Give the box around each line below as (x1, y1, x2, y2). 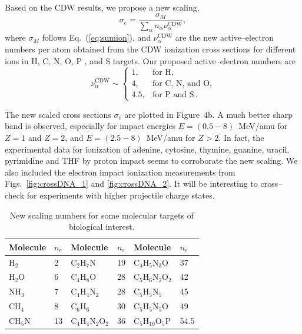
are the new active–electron (175, 31, 274, 44)
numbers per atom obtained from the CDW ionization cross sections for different (5, 43, 296, 55)
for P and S (152, 90, 194, 99)
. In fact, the (218, 131, 264, 144)
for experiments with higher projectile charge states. (26, 189, 215, 201)
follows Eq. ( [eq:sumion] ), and (42, 31, 151, 44)
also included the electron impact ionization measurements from (5, 166, 235, 178)
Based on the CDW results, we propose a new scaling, (5, 1, 200, 13)
